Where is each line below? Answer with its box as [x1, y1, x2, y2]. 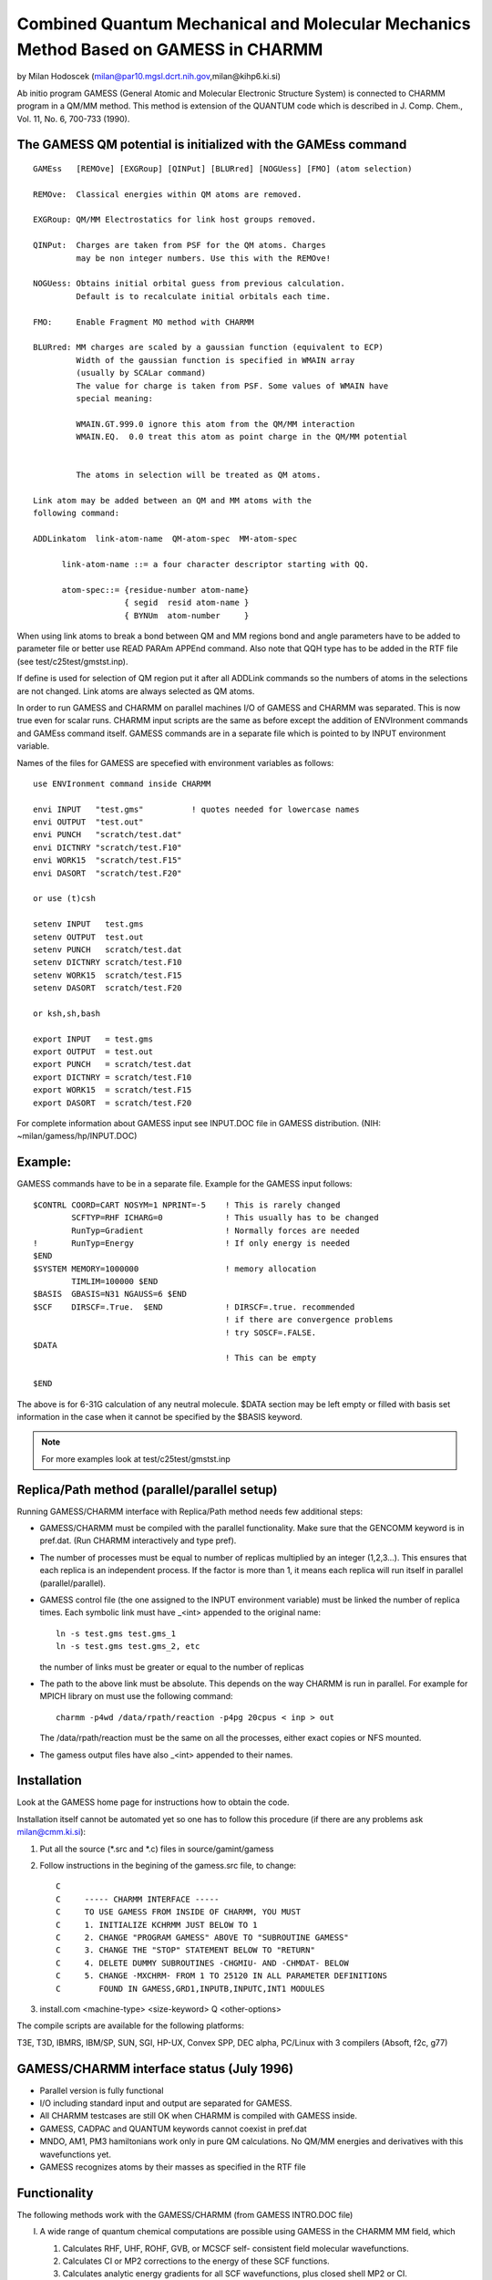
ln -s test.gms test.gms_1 [56, 1628, 177, 1639]
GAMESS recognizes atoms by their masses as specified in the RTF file [39, 2161, 306, 2172]
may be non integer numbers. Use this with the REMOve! [76, 253, 332, 264]
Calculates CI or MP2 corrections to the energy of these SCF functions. [62, 2255, 330, 2266]
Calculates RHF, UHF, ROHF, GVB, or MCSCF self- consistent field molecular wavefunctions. [62, 2243, 409, 2254]
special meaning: [76, 393, 154, 403]
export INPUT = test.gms [33, 1033, 154, 1044]
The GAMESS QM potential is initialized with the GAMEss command [16, 137, 407, 152]
